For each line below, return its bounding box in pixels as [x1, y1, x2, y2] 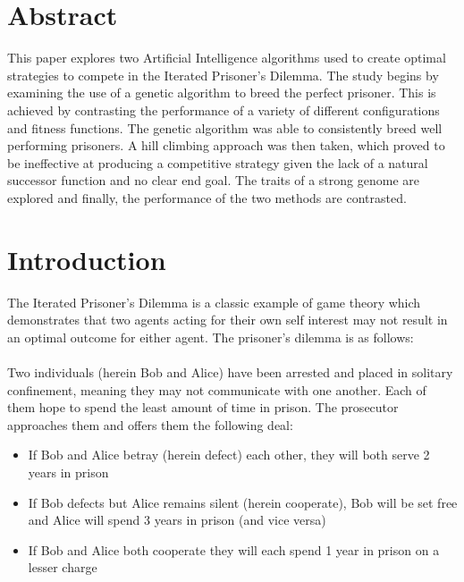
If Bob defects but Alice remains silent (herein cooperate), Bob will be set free [28, 493, 458, 511]
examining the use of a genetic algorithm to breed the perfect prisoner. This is [7, 83, 436, 102]
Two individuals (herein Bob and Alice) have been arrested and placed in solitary [7, 362, 453, 381]
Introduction [7, 240, 166, 277]
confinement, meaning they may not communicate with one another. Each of [7, 380, 426, 399]
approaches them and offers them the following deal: [7, 415, 293, 434]
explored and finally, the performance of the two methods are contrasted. [7, 188, 407, 207]
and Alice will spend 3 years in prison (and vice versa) [28, 510, 326, 529]
